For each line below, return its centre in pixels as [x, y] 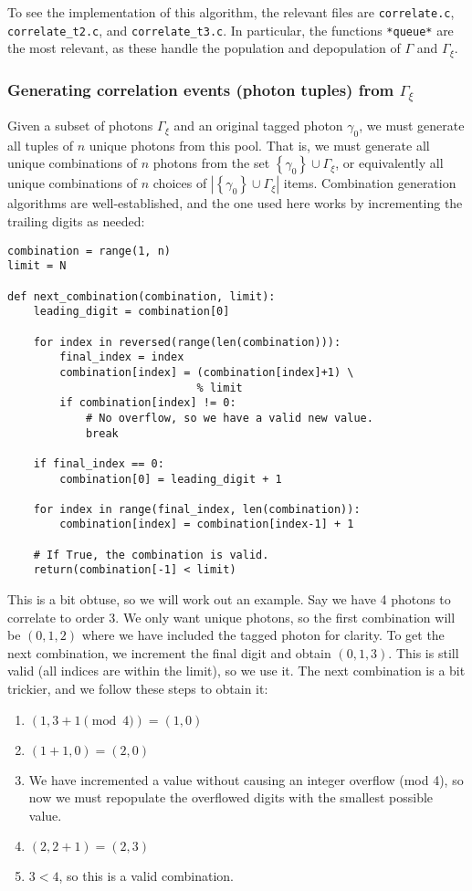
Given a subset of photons [80, 126]
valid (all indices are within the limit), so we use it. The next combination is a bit [236, 671]
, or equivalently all [389, 163]
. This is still [424, 652]
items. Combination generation [370, 183]
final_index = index [122, 357]
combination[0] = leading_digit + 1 [171, 479]
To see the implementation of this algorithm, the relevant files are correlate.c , [231, 12]
